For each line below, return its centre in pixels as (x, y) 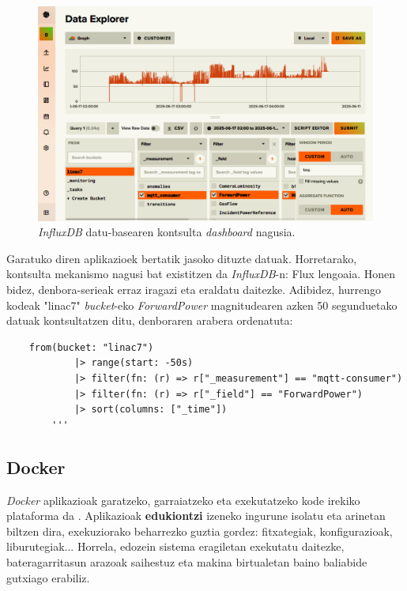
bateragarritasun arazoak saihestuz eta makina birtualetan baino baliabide (187, 561)
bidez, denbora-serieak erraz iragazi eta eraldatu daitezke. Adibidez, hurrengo (194, 289)
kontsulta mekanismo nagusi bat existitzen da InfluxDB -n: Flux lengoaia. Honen (201, 274)
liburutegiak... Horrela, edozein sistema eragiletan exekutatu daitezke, (175, 546)
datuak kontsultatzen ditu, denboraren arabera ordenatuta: (150, 320)
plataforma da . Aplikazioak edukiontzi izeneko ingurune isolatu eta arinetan (196, 516)
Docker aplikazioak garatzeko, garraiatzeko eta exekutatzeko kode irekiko (183, 500)
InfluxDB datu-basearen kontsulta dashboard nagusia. (167, 232)
